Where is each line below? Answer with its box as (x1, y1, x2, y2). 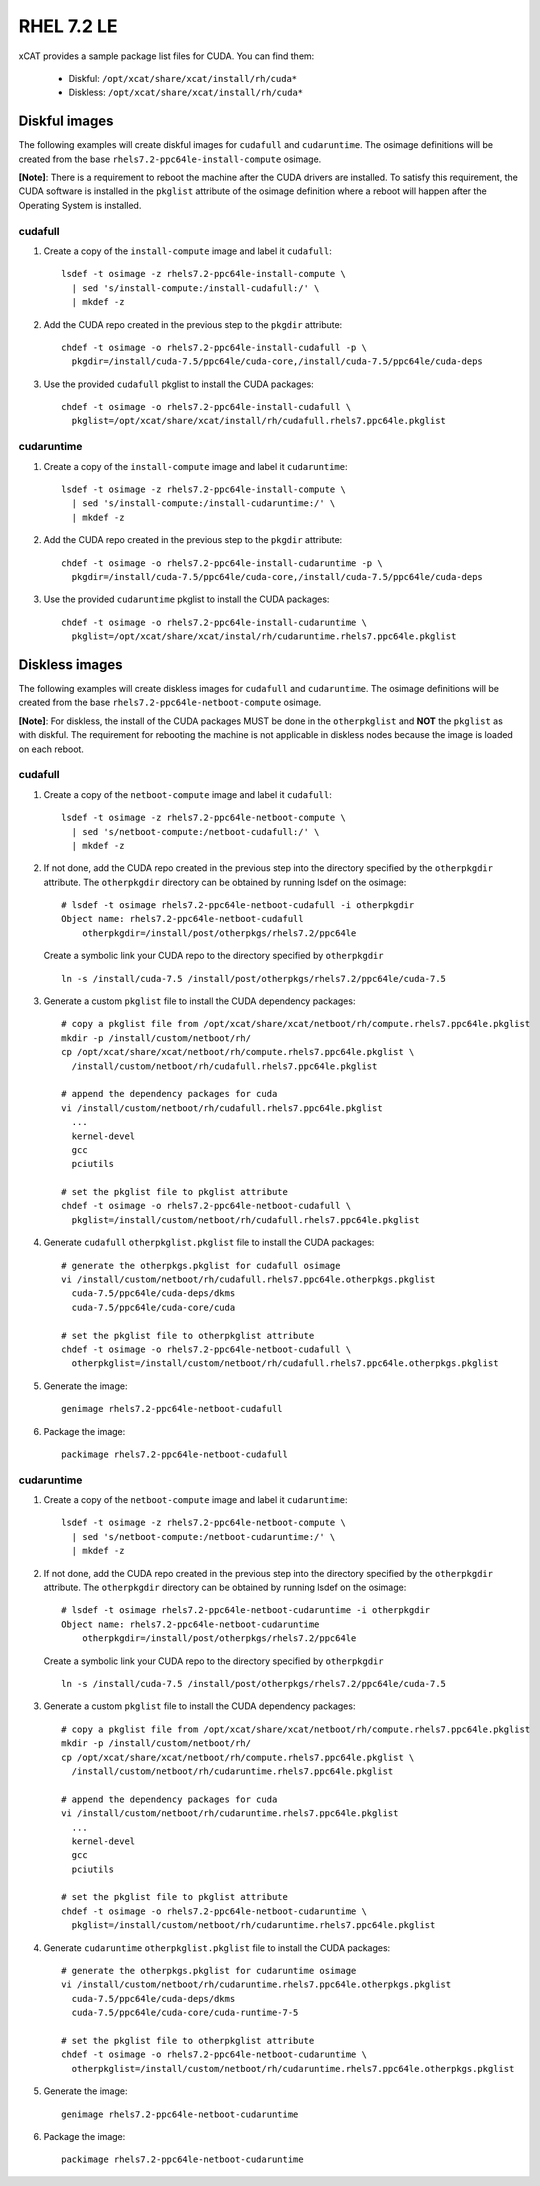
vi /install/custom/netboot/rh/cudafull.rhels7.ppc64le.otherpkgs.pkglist (61, 1274, 436, 1285)
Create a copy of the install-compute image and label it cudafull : (43, 245, 332, 257)
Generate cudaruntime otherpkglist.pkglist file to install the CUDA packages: (43, 1941, 391, 1954)
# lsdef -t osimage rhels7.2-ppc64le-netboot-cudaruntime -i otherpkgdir (61, 1605, 431, 1616)
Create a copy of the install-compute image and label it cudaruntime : (43, 460, 348, 472)
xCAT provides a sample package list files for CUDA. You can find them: (18, 50, 315, 62)
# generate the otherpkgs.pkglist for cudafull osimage (61, 1260, 341, 1271)
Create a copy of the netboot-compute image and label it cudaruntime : (43, 1494, 348, 1506)
